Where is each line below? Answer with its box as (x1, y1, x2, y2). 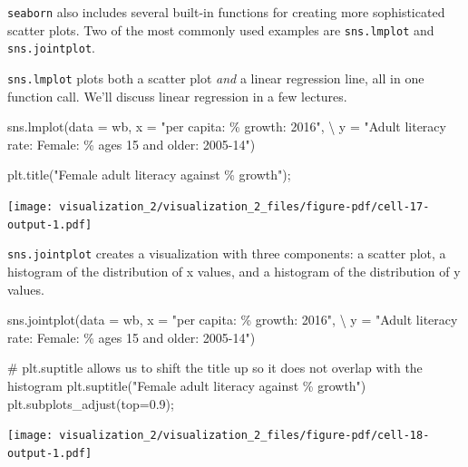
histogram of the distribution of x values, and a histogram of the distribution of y (7, 261, 461, 280)
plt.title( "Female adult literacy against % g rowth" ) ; (7, 165, 291, 184)
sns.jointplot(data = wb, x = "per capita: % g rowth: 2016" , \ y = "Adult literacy (7, 310, 458, 329)
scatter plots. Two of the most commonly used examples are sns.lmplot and (7, 20, 434, 39)
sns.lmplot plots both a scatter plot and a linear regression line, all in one (7, 68, 424, 87)
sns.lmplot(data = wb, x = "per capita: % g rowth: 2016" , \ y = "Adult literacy (7, 117, 446, 136)
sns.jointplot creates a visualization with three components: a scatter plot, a (7, 244, 446, 263)
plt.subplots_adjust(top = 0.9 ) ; (7, 394, 174, 413)
